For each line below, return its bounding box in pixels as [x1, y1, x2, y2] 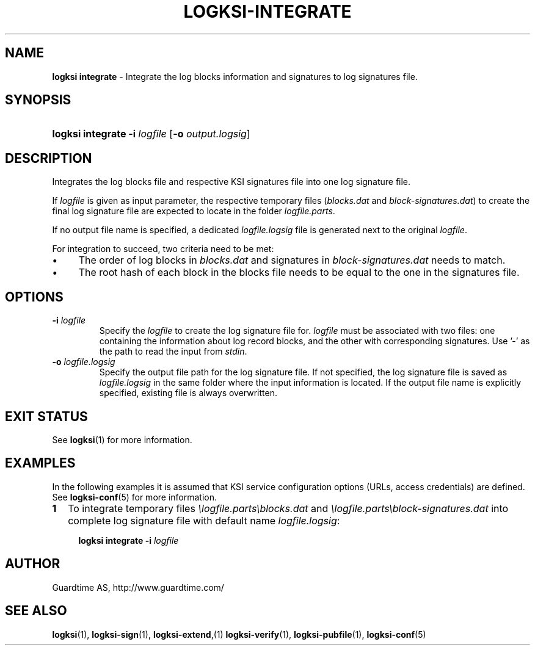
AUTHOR [5, 556, 60, 572]
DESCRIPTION [5, 150, 92, 166]
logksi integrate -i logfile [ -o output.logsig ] [52, 128, 250, 140]
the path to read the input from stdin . [99, 346, 247, 357]
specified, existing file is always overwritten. [99, 388, 277, 399]
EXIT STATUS [5, 408, 88, 424]
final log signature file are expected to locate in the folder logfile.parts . [52, 206, 335, 217]
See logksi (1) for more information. [52, 434, 192, 445]
